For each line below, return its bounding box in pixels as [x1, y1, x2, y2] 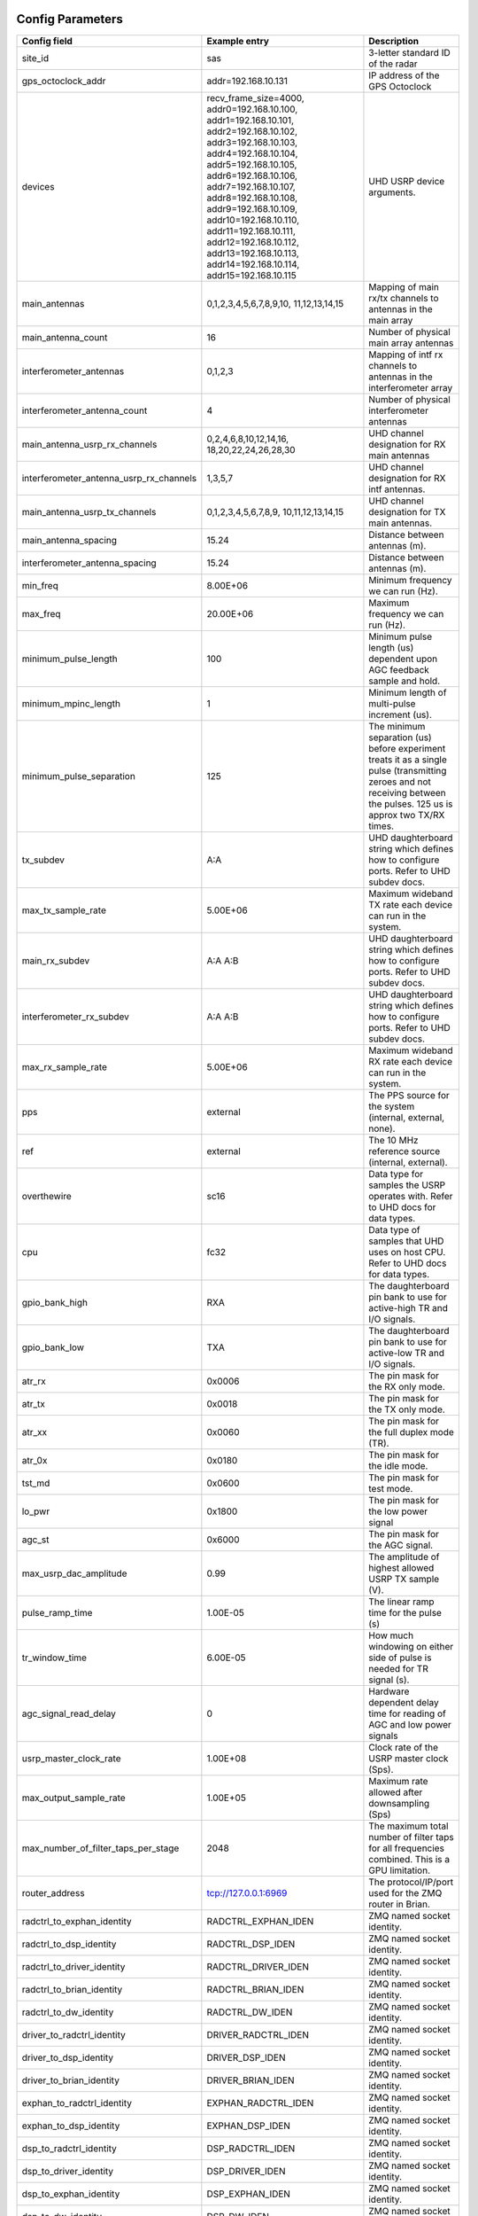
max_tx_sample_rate [21, 904, 106, 917]
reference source [368, 1144, 441, 1157]
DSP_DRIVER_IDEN [206, 2165, 287, 2177]
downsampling [368, 1797, 430, 1809]
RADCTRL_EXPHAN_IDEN [206, 1915, 314, 1927]
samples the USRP [368, 1179, 446, 1191]
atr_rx [21, 1375, 46, 1387]
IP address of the [368, 69, 440, 82]
